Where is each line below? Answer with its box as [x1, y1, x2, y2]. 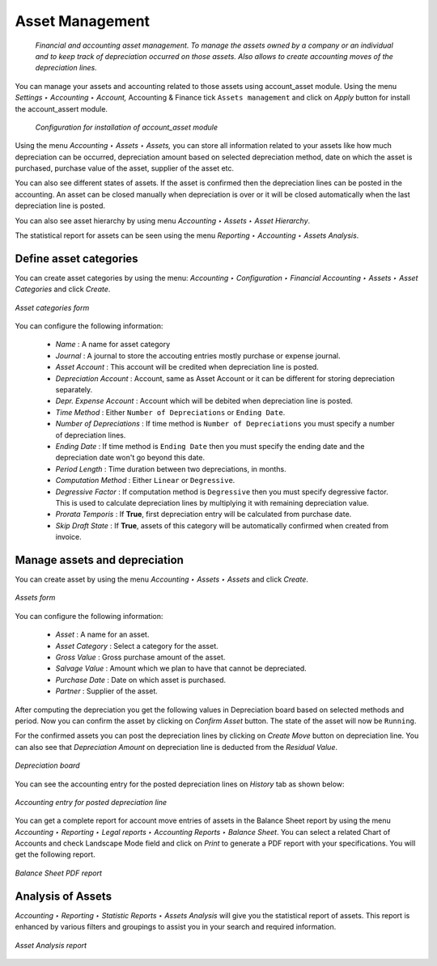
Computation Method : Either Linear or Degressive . [55, 476, 235, 485]
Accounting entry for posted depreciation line [15, 797, 168, 807]
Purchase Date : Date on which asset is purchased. [55, 675, 227, 684]
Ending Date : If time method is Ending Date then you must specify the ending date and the [55, 442, 365, 451]
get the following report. [15, 849, 96, 859]
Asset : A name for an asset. [55, 629, 150, 639]
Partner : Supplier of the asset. [55, 686, 158, 696]
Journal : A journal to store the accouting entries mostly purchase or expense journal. [55, 350, 341, 360]
